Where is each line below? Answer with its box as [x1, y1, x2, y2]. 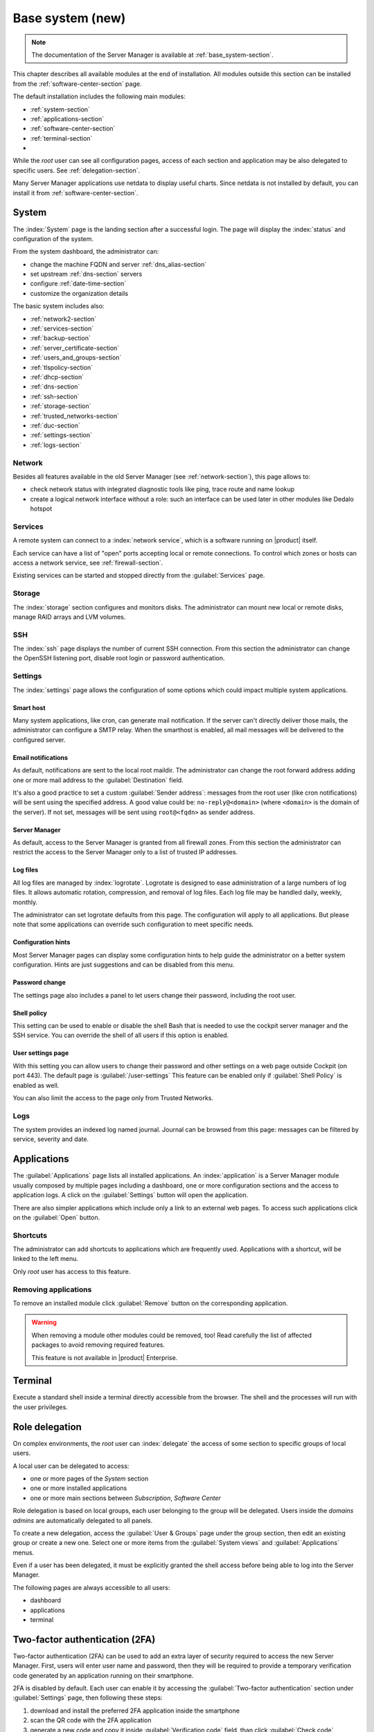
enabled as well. [12, 1081, 60, 1089]
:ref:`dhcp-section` [30, 373, 84, 381]
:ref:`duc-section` [30, 421, 80, 430]
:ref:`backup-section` [30, 334, 91, 342]
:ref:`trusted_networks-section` [30, 412, 120, 420]
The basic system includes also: [12, 302, 105, 310]
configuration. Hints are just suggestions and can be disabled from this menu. [12, 960, 235, 969]
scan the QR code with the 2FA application [30, 1716, 152, 1724]
